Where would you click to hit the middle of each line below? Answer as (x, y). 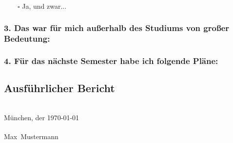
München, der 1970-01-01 (42, 117)
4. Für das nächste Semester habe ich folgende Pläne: (111, 61)
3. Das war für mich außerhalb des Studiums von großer (117, 27)
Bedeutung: (27, 39)
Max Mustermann (31, 136)
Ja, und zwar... (44, 6)
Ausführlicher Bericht (59, 87)
